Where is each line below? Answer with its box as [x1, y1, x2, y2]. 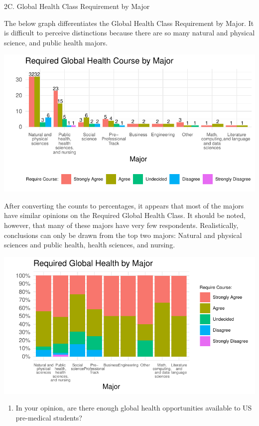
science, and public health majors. [4, 37, 108, 47]
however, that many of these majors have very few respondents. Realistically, [4, 220, 239, 230]
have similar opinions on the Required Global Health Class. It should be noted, [4, 210, 246, 220]
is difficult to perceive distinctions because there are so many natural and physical [4, 27, 255, 38]
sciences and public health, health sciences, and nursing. [4, 239, 175, 250]
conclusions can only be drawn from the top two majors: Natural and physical [4, 229, 242, 240]
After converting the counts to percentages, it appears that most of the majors [4, 200, 244, 211]
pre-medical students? [15, 412, 82, 423]
